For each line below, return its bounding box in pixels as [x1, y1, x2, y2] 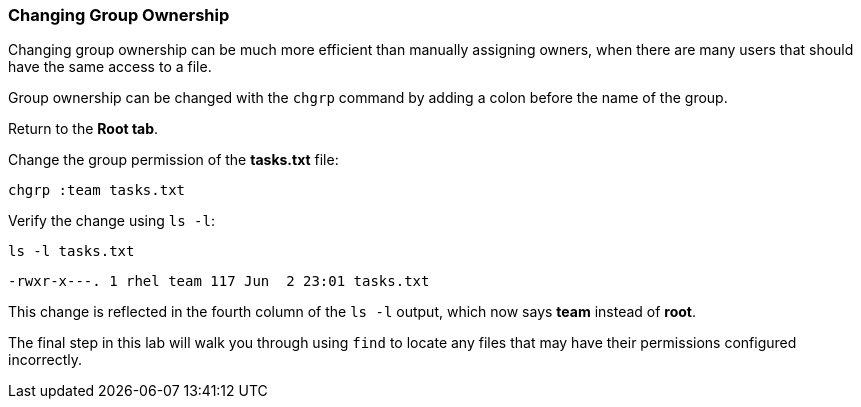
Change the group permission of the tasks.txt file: [8, 151, 339, 169]
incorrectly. [8, 351, 83, 369]
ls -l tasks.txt [8, 243, 135, 260]
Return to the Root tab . [8, 120, 159, 138]
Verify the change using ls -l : [8, 212, 216, 230]
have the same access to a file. [8, 58, 212, 76]
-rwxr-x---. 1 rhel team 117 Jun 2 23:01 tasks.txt [8, 273, 430, 290]
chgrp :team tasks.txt [8, 182, 186, 199]
